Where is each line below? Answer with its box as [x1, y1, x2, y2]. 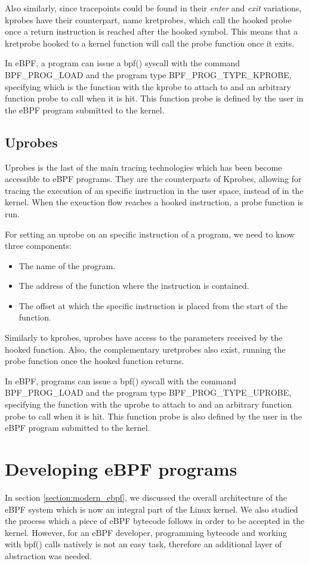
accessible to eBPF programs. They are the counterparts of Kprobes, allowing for [5, 172, 302, 185]
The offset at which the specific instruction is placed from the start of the [18, 299, 288, 312]
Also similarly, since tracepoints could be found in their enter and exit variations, [5, 2, 302, 14]
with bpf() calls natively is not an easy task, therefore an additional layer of [5, 538, 282, 550]
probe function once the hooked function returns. [5, 355, 184, 367]
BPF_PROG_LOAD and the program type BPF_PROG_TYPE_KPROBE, [5, 68, 292, 81]
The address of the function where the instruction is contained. [18, 279, 249, 292]
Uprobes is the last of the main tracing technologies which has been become [5, 161, 282, 173]
